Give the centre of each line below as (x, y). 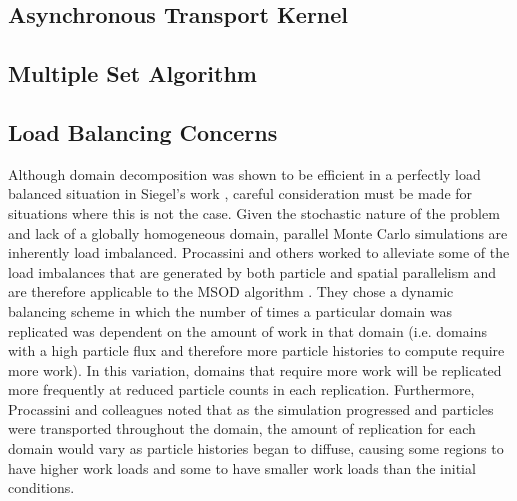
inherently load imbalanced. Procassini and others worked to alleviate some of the (259, 252)
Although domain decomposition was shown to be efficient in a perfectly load (244, 173)
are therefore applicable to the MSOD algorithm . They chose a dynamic (231, 291)
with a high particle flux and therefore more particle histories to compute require (256, 350)
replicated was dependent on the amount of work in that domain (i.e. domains (247, 330)
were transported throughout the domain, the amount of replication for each (242, 428)
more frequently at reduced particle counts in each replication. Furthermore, (241, 389)
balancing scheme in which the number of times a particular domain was (230, 310)
